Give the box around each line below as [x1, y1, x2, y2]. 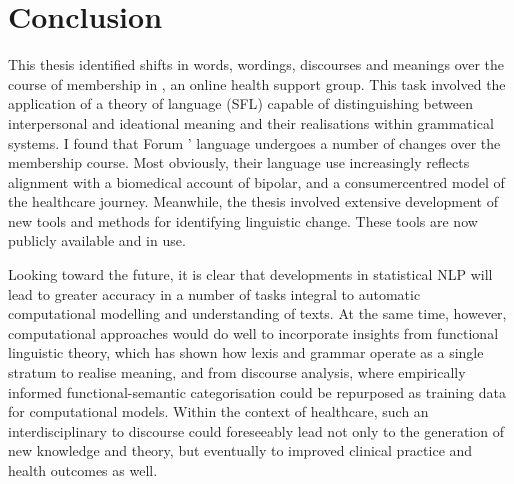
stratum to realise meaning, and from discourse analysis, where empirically [8, 362, 466, 383]
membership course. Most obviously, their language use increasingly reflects [8, 152, 470, 173]
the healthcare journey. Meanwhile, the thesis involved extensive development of [8, 191, 498, 212]
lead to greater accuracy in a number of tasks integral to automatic [8, 283, 421, 304]
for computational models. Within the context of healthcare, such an [8, 401, 429, 422]
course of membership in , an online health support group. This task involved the [8, 73, 506, 94]
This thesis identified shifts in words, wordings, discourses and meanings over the [8, 54, 505, 75]
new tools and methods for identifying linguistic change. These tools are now [8, 210, 478, 231]
